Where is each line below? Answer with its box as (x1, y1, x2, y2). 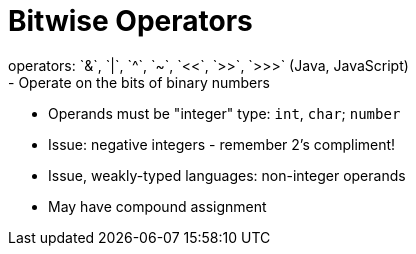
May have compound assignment (48, 197, 267, 215)
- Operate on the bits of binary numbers (8, 73, 270, 91)
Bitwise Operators (8, 4, 253, 38)
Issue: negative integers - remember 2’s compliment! (48, 135, 396, 153)
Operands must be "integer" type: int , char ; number (48, 104, 401, 122)
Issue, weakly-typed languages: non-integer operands (48, 166, 406, 184)
